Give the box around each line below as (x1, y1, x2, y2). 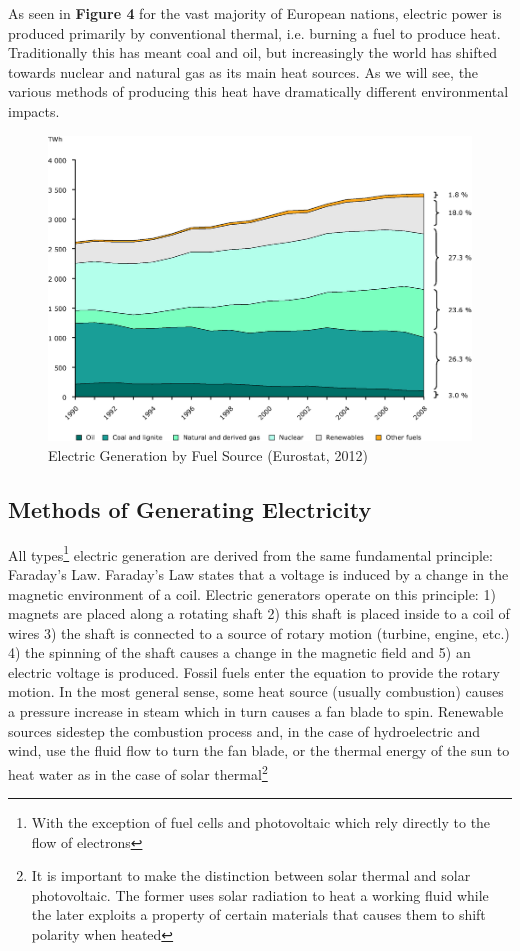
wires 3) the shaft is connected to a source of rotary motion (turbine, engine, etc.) (8, 622, 510, 643)
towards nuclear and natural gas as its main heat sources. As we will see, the (8, 61, 479, 82)
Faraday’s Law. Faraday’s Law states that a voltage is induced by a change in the (8, 563, 509, 584)
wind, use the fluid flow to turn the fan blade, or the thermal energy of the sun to (8, 740, 510, 761)
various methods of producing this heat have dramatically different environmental (8, 81, 509, 102)
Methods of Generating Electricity (8, 493, 372, 524)
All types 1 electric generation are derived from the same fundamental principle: (8, 541, 493, 565)
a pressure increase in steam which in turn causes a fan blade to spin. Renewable (8, 701, 504, 722)
